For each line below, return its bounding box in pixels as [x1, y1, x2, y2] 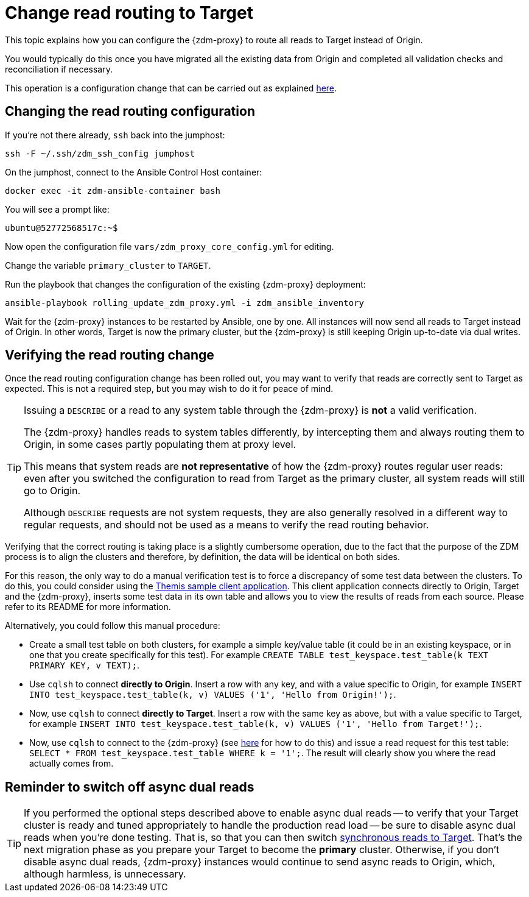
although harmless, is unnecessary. [24, 868, 186, 881]
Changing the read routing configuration [5, 104, 255, 119]
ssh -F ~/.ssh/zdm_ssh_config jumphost [5, 148, 195, 158]
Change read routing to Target [5, 2, 253, 23]
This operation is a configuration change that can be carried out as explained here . [5, 82, 337, 93]
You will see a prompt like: [5, 204, 110, 214]
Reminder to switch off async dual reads [5, 779, 254, 795]
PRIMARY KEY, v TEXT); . [29, 660, 140, 671]
